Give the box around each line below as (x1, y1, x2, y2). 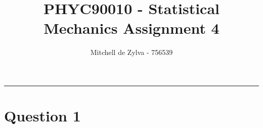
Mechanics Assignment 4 (43, 18, 220, 38)
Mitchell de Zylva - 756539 (90, 47, 173, 57)
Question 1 (4, 105, 81, 126)
